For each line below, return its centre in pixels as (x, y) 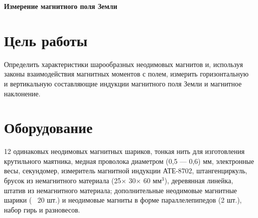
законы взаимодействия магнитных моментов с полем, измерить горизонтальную (126, 74)
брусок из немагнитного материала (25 (63, 180)
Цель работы (46, 40)
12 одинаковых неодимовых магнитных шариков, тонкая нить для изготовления (124, 151)
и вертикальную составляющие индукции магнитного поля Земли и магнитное (123, 83)
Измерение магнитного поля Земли (61, 6)
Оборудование (48, 127)
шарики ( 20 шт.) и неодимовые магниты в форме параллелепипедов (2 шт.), (123, 200)
